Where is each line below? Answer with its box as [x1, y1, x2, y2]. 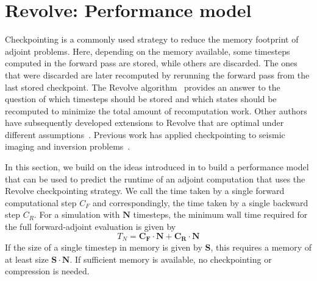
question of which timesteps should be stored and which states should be [5, 92, 277, 105]
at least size [5, 252, 49, 265]
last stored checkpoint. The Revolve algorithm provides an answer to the [5, 80, 280, 93]
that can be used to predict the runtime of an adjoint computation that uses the [5, 172, 305, 185]
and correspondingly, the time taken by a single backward [92, 196, 308, 209]
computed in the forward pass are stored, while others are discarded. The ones [5, 57, 297, 69]
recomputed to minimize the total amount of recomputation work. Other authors [5, 104, 307, 117]
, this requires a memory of [210, 241, 312, 254]
